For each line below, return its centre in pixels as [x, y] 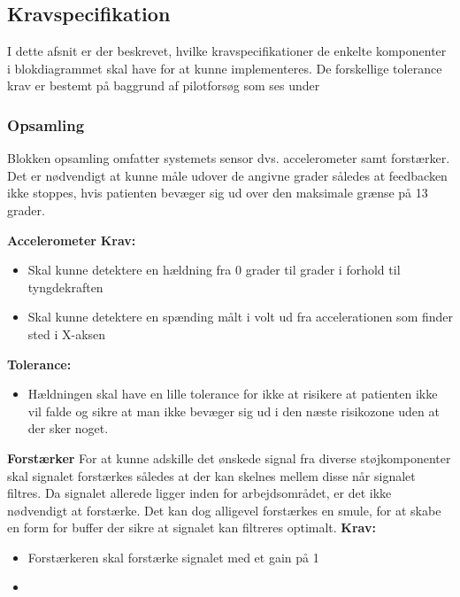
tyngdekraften [65, 287]
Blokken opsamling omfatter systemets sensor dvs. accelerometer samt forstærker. [229, 158]
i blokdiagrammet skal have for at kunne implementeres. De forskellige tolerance [225, 68]
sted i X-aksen [67, 333]
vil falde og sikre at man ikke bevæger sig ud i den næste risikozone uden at [234, 411]
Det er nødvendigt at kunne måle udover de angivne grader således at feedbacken [227, 175]
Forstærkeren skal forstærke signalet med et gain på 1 [173, 557]
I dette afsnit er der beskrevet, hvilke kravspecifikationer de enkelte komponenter [227, 51]
